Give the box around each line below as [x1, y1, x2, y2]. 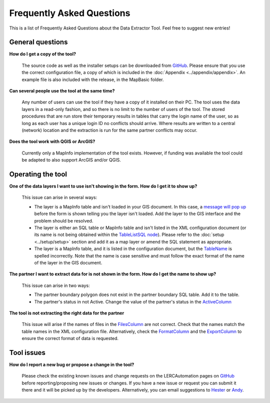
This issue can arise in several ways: [21, 194, 97, 200]
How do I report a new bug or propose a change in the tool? [9, 361, 134, 367]
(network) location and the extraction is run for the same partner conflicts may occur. [21, 127, 197, 133]
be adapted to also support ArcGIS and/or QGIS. [21, 157, 121, 163]
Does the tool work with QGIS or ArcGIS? [9, 138, 95, 144]
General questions [9, 38, 68, 46]
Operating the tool [9, 170, 67, 178]
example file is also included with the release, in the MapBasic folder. [21, 76, 164, 82]
